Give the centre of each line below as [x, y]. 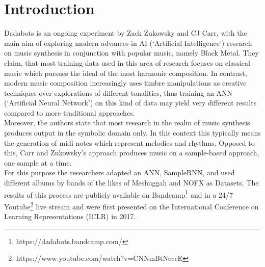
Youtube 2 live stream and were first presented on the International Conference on [131, 205]
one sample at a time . [38, 162]
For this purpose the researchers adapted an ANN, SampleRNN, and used [120, 172]
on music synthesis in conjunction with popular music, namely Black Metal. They [131, 53]
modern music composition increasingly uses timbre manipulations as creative [125, 83]
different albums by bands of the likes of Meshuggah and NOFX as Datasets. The [131, 183]
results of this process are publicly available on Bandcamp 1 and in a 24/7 [119, 194]
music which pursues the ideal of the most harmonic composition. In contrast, [126, 73]
